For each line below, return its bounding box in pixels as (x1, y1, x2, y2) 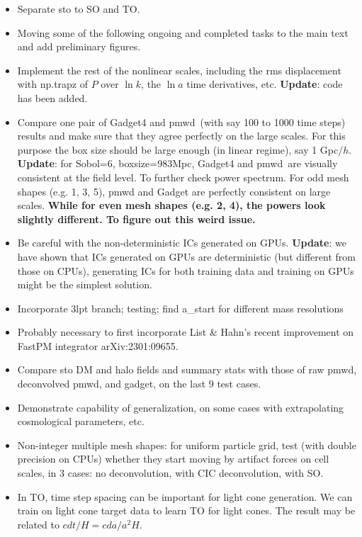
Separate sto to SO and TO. (17, 1, 140, 16)
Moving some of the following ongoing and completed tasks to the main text (17, 25, 349, 40)
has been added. (17, 90, 88, 105)
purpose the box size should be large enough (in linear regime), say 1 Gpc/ (17, 142, 344, 157)
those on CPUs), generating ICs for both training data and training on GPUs (17, 263, 354, 278)
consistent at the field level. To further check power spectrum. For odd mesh (17, 169, 349, 184)
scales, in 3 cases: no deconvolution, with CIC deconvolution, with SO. (17, 465, 324, 480)
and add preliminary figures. (17, 39, 141, 54)
